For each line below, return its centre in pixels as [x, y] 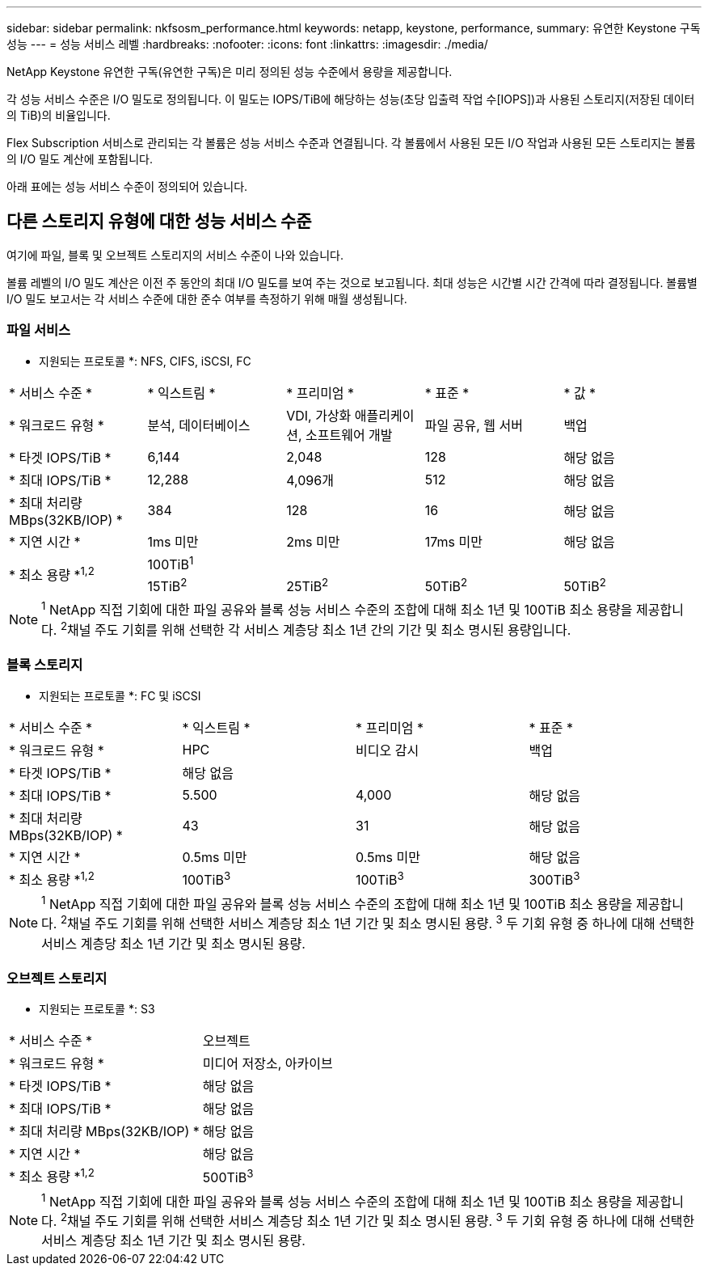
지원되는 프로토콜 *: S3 [97, 1009]
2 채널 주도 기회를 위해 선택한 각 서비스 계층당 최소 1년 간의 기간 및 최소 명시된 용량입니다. [316, 628]
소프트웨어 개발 [349, 435]
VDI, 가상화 [319, 415]
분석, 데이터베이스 [199, 425]
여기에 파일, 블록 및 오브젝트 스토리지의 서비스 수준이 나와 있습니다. [175, 255]
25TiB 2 [308, 585]
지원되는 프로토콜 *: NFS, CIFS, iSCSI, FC [145, 361]
